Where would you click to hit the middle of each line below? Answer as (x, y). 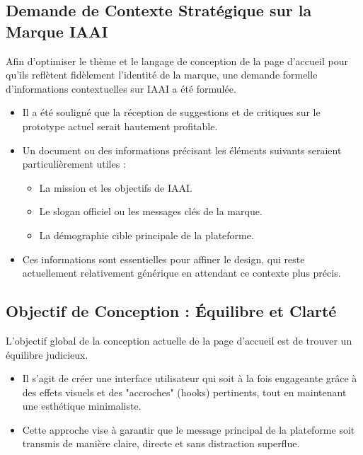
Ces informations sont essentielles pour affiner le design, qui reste (163, 259)
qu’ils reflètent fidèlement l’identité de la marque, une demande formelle (162, 75)
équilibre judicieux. (47, 354)
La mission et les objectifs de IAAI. (116, 187)
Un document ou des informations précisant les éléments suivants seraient (182, 150)
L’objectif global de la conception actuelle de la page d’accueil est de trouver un (179, 340)
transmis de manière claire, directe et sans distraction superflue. (161, 443)
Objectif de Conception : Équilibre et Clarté (171, 311)
